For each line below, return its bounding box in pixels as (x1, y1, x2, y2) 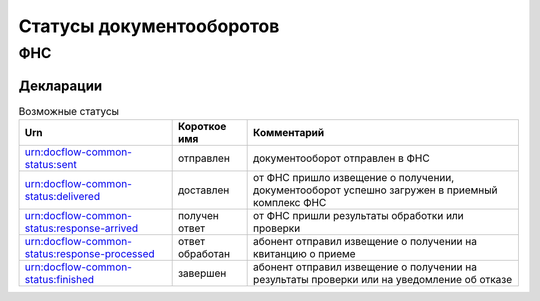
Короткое (177, 120, 227, 134)
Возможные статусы (18, 104, 120, 118)
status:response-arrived (24, 221, 139, 235)
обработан (177, 247, 230, 261)
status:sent (24, 158, 77, 172)
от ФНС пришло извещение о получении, (253, 171, 455, 185)
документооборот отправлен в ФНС (253, 151, 430, 165)
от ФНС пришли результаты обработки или (253, 209, 464, 223)
